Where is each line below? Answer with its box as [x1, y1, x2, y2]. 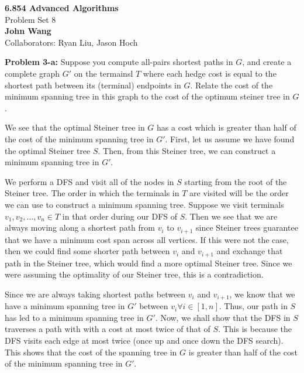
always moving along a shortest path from [5, 221, 155, 234]
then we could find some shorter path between [5, 245, 170, 257]
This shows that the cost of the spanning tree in [5, 345, 177, 358]
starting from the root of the [184, 175, 287, 187]
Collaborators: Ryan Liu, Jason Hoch [5, 36, 138, 48]
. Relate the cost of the [190, 78, 273, 91]
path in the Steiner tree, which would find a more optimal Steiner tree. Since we [5, 256, 292, 269]
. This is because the [218, 323, 292, 335]
